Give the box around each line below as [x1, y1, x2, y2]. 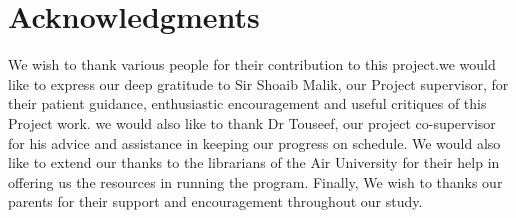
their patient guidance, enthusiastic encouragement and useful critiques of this [8, 93, 487, 114]
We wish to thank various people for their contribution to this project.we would [8, 54, 496, 75]
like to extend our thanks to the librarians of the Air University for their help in [8, 152, 500, 173]
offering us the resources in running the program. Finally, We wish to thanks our [8, 171, 503, 192]
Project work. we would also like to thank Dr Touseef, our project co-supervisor [8, 112, 496, 133]
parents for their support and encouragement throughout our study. [8, 191, 423, 212]
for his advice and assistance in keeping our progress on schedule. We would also [8, 132, 501, 153]
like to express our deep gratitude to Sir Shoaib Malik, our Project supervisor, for [8, 73, 509, 94]
